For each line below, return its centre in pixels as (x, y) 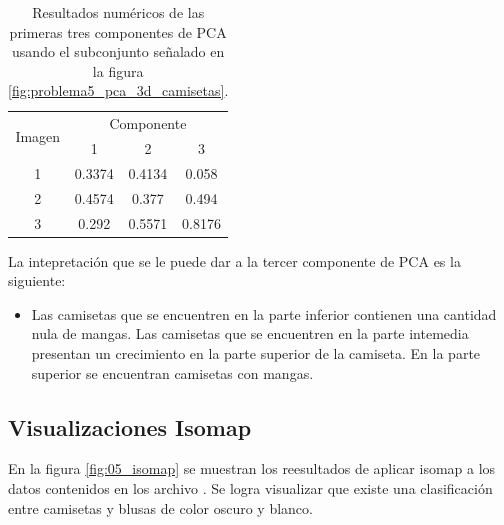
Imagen (38, 135)
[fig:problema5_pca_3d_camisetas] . (118, 90)
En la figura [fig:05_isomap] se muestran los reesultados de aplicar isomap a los (252, 468)
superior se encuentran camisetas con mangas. (172, 372)
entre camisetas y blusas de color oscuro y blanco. (160, 507)
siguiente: (37, 280)
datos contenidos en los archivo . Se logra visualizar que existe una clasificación (250, 488)
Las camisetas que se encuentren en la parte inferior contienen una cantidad (264, 313)
